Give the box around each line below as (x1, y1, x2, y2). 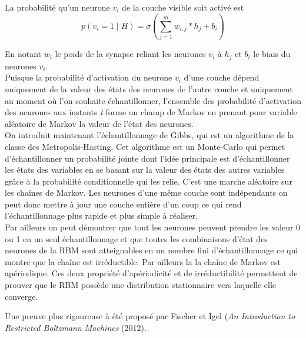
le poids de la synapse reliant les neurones (55, 48, 206, 60)
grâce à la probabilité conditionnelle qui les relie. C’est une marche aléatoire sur (5, 175, 292, 187)
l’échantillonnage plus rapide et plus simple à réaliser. (5, 209, 198, 222)
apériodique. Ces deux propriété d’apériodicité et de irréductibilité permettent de (5, 267, 298, 279)
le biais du (253, 48, 291, 60)
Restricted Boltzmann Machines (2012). (5, 321, 147, 333)
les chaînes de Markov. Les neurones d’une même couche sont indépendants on (5, 186, 288, 199)
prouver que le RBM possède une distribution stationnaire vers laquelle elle (5, 279, 277, 291)
